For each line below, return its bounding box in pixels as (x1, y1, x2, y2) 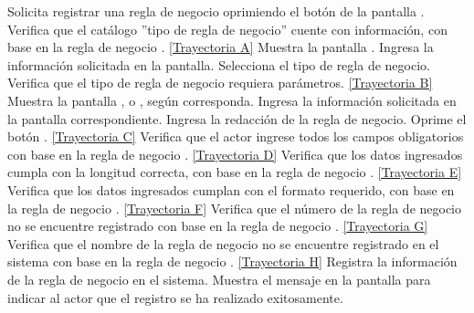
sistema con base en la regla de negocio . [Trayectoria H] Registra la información (7, 252, 458, 271)
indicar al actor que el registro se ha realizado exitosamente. (7, 287, 343, 307)
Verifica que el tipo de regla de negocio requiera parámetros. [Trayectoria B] (7, 73, 433, 92)
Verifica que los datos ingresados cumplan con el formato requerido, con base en (7, 180, 455, 199)
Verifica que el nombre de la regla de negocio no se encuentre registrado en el (7, 234, 439, 253)
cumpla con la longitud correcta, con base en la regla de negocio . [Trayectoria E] (7, 162, 462, 182)
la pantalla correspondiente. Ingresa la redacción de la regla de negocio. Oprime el (7, 109, 467, 128)
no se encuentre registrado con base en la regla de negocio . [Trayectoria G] (7, 216, 428, 235)
